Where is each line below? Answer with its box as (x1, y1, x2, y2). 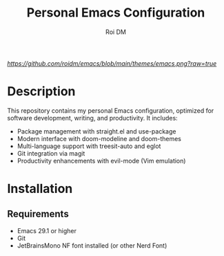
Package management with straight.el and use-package (17, 127, 176, 136)
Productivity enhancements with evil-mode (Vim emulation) (17, 156, 186, 165)
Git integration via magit (17, 149, 85, 157)
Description (7, 84, 76, 100)
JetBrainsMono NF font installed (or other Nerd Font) (17, 241, 167, 250)
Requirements (7, 208, 69, 220)
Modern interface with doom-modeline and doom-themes (17, 134, 181, 143)
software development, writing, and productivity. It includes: (7, 113, 178, 122)
